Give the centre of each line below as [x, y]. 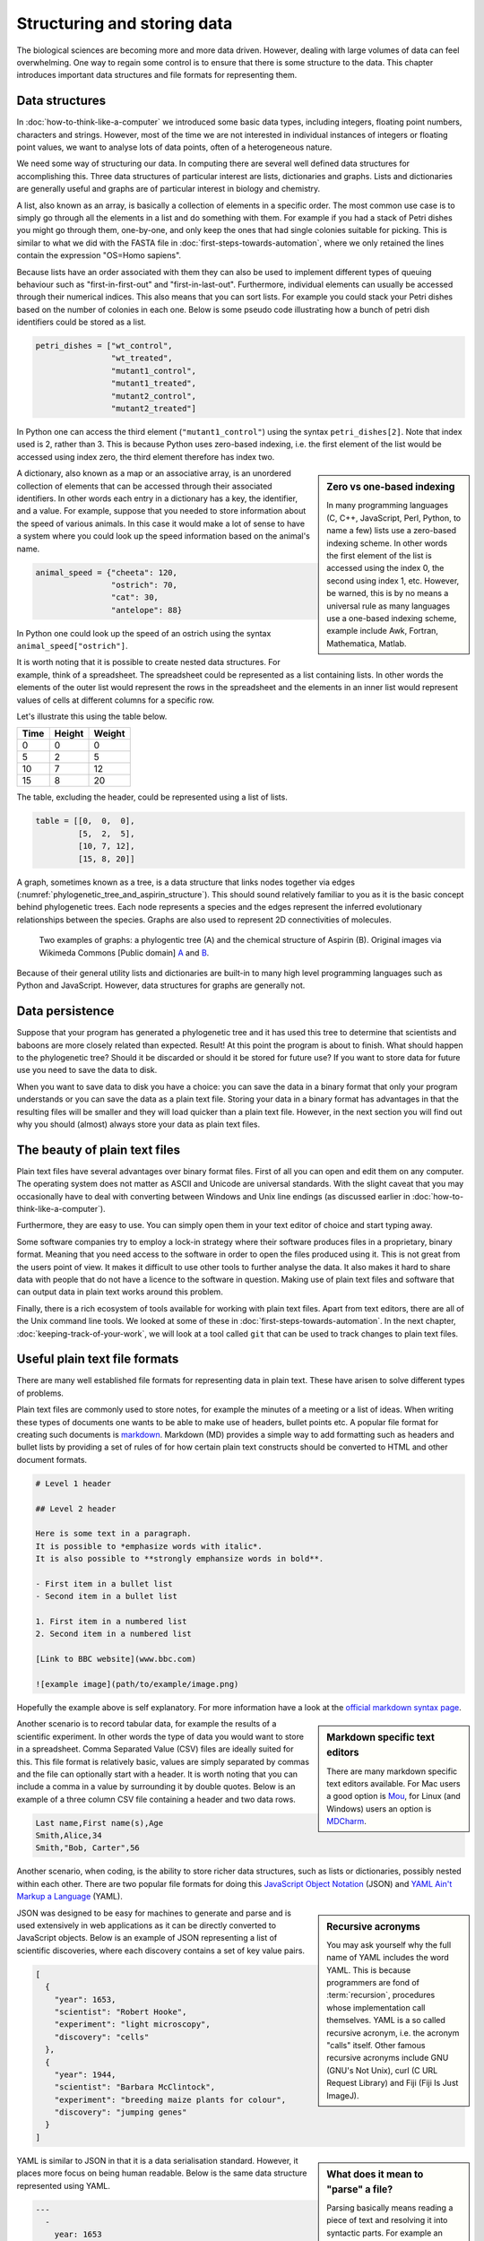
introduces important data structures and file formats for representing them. [157, 75]
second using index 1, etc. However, [393, 580]
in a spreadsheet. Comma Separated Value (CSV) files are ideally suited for [156, 1749]
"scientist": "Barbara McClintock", [134, 2087]
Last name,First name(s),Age [99, 1823]
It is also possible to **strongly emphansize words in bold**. [180, 1559]
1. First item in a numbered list [111, 1622]
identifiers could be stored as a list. [82, 322]
